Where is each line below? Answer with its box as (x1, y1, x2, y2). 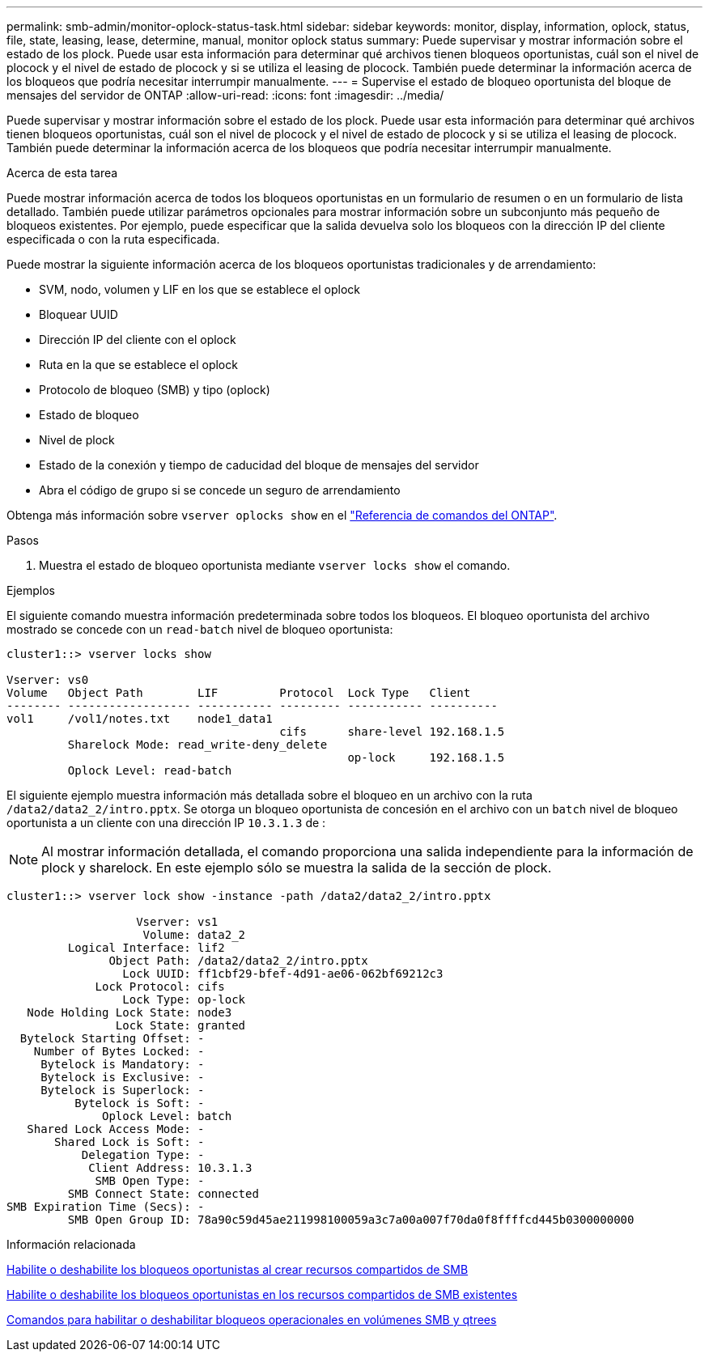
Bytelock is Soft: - (74, 1097, 205, 1110)
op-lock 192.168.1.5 (347, 751, 505, 764)
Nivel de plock (39, 433, 115, 447)
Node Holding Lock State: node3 (27, 1006, 232, 1019)
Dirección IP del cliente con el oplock (39, 333, 236, 346)
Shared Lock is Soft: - (54, 1135, 205, 1148)
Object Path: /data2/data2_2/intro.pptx (108, 954, 368, 967)
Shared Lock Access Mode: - (27, 1122, 205, 1135)
